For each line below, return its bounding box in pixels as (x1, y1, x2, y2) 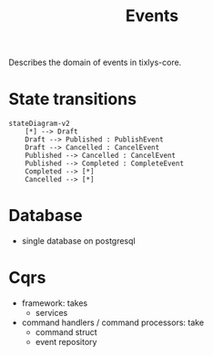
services (35, 308, 68, 318)
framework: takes (21, 298, 88, 309)
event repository (35, 337, 97, 347)
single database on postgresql (21, 236, 136, 246)
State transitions (8, 89, 137, 110)
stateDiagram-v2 (8, 120, 70, 129)
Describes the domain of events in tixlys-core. (8, 57, 182, 68)
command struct (35, 327, 97, 338)
